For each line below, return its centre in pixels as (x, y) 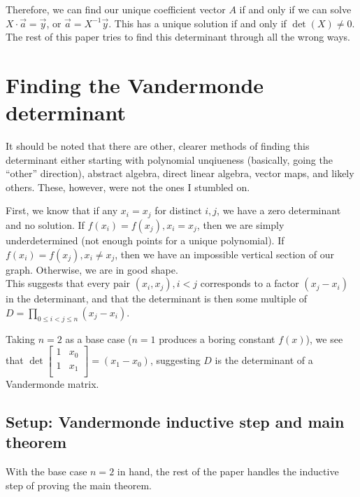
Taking (21, 338)
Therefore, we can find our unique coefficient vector (116, 9)
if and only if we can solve (295, 9)
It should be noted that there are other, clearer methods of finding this (158, 146)
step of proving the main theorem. (79, 485)
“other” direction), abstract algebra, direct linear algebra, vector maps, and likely (180, 173)
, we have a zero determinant (279, 210)
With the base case (46, 471)
